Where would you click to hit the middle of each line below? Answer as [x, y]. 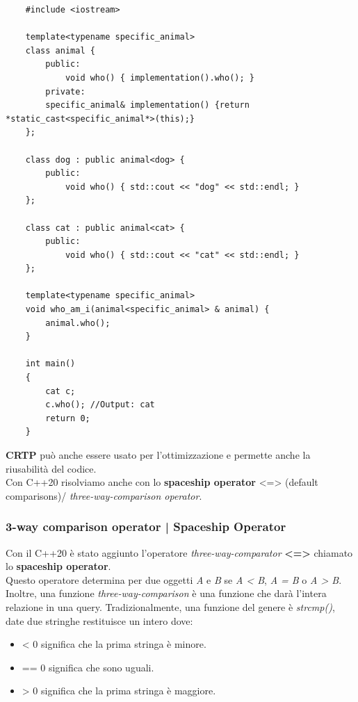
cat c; [60, 391]
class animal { [60, 50]
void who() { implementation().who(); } [160, 77]
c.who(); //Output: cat [100, 405]
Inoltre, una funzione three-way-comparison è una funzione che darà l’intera [166, 593]
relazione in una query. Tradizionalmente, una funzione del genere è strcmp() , [170, 606]
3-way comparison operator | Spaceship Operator [146, 526]
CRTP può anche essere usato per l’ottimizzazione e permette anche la [158, 455]
